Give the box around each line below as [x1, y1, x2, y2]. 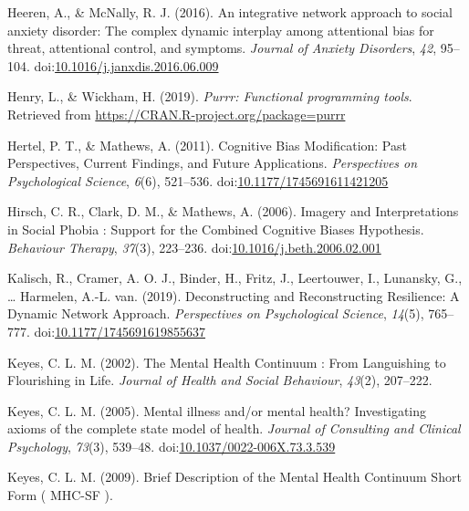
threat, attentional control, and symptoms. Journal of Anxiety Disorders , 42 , [7, 38, 437, 57]
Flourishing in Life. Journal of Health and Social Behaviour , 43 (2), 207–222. [7, 370, 433, 390]
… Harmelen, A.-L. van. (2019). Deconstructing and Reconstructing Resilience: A [7, 286, 460, 305]
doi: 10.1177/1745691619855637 [34, 321, 206, 340]
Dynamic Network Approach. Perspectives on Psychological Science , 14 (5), [7, 304, 424, 323]
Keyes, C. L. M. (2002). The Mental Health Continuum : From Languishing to [7, 352, 446, 371]
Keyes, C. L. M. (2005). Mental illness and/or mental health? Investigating [7, 401, 427, 420]
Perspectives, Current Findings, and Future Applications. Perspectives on [7, 153, 418, 172]
